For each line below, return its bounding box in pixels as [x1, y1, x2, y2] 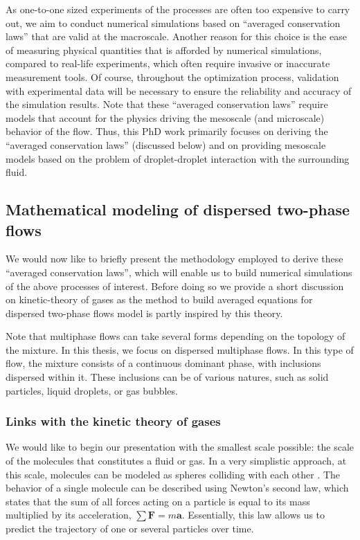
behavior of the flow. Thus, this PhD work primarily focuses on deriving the [6, 124, 328, 138]
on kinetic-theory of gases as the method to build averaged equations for [6, 292, 313, 307]
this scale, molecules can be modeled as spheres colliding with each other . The [6, 467, 341, 481]
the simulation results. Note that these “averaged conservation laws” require [6, 97, 328, 111]
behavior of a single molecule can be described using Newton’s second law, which [6, 480, 349, 495]
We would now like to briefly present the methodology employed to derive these [6, 251, 343, 266]
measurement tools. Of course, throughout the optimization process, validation [6, 69, 339, 84]
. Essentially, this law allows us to [181, 507, 325, 522]
